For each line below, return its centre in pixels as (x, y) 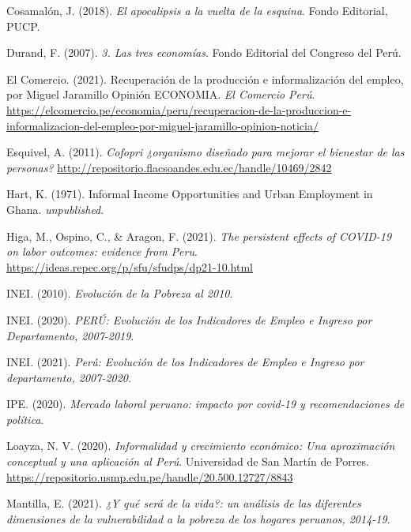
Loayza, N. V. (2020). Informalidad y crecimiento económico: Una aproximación (201, 446)
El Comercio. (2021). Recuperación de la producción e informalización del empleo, (205, 79)
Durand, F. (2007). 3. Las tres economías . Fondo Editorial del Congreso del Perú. (204, 52)
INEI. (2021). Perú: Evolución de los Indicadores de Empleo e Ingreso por (185, 362)
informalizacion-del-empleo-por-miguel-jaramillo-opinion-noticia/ (162, 125)
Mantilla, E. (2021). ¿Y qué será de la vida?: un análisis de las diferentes (184, 503)
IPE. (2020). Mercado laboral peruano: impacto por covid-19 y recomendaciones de (205, 404)
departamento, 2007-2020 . (69, 377)
